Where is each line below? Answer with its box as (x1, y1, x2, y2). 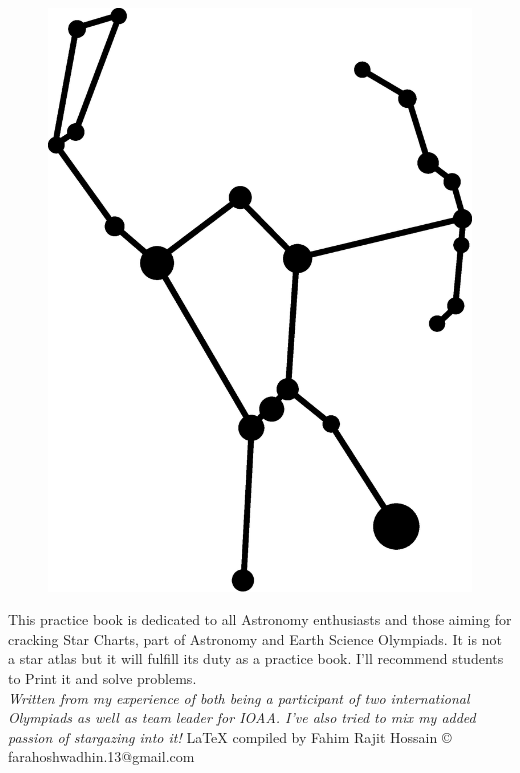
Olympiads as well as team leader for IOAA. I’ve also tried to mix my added (8, 707, 476, 728)
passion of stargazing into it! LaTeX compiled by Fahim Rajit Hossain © (8, 726, 452, 747)
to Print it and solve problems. (8, 667, 197, 688)
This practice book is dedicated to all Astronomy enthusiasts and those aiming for (8, 609, 512, 630)
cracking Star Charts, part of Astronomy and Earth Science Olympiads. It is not (8, 628, 502, 649)
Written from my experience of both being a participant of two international (8, 687, 470, 708)
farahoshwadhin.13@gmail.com (8, 746, 195, 767)
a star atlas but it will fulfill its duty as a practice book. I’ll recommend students (8, 648, 504, 669)
